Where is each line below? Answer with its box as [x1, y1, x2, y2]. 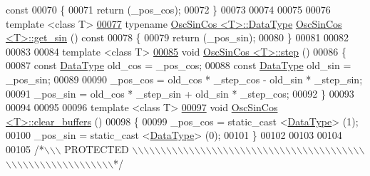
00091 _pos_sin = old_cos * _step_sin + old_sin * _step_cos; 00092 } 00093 [6, 86, 354, 100]
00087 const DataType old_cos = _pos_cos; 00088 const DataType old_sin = [6, 58, 351, 73]
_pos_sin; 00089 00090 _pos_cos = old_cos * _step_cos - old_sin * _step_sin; [6, 71, 363, 86]
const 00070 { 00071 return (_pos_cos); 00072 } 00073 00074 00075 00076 [6, 2, 331, 16]
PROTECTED [64, 141, 129, 156]
